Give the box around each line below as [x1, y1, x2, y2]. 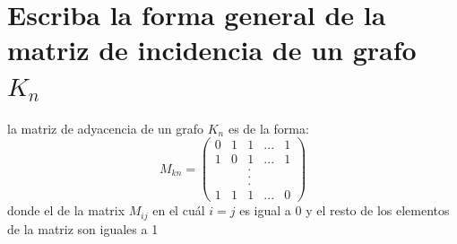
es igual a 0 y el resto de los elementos [239, 201, 450, 220]
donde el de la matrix [7, 201, 125, 220]
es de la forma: [228, 118, 309, 137]
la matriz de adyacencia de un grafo [7, 118, 204, 137]
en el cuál [152, 201, 205, 220]
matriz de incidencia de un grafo [7, 31, 417, 68]
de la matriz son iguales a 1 [7, 219, 159, 238]
